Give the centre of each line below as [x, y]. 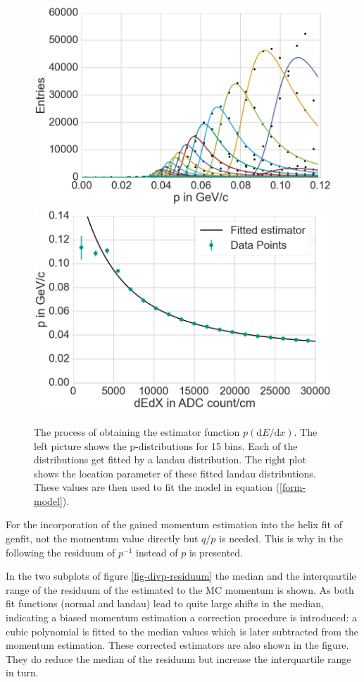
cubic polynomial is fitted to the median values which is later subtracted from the [182, 631]
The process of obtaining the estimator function [137, 431]
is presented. [216, 552]
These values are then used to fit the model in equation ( [157, 487]
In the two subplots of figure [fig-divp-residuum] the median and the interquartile [181, 576]
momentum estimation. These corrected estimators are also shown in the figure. [177, 645]
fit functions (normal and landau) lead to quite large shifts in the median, [165, 603]
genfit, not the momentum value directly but [102, 538]
